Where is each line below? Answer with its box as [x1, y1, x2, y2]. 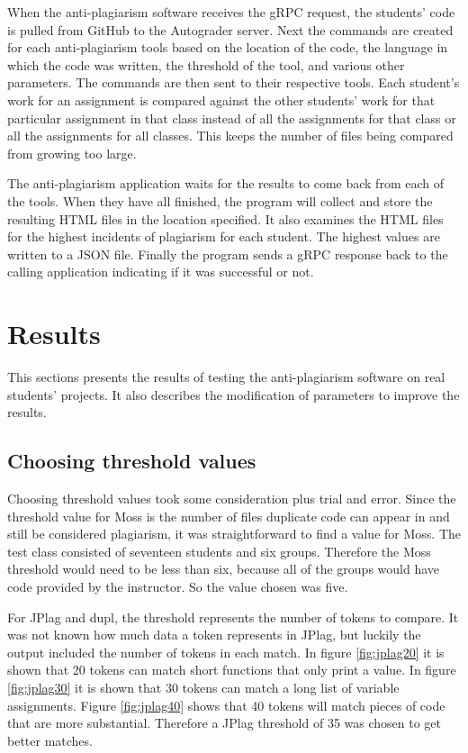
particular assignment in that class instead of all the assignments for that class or [7, 108, 456, 127]
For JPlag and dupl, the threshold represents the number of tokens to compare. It [7, 607, 459, 626]
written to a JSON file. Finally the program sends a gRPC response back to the [7, 244, 448, 263]
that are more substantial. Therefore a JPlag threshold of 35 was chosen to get [7, 713, 441, 732]
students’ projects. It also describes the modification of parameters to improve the [7, 385, 460, 404]
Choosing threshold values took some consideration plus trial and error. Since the [7, 489, 456, 508]
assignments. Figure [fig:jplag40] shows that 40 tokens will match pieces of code [7, 695, 445, 714]
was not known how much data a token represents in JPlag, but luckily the [7, 625, 421, 644]
